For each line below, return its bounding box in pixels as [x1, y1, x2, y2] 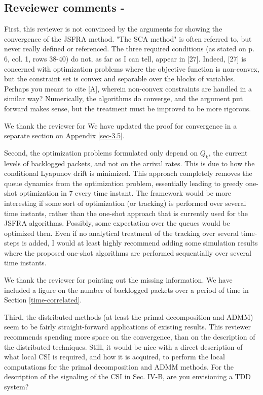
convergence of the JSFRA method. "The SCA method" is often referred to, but [4, 33, 252, 44]
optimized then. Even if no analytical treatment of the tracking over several [4, 227, 239, 238]
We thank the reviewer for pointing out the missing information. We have [4, 275, 233, 285]
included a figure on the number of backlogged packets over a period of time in [4, 284, 249, 295]
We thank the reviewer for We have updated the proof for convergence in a [4, 120, 237, 131]
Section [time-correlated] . [4, 294, 82, 305]
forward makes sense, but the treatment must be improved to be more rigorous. [4, 103, 251, 113]
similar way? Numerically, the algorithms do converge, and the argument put [4, 93, 243, 104]
